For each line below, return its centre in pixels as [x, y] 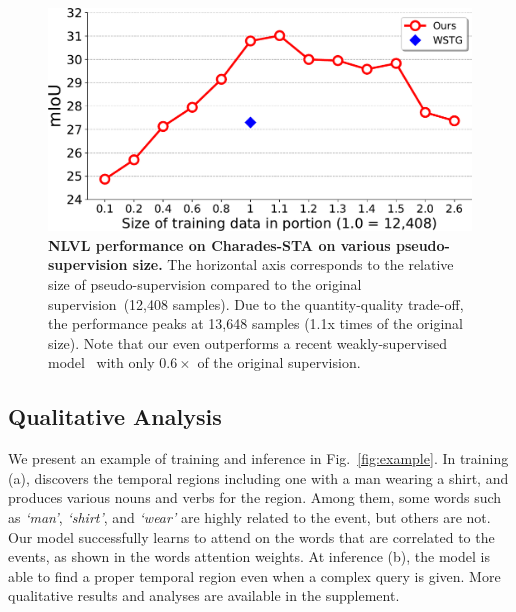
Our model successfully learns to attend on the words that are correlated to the [251, 536]
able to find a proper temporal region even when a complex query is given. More [254, 575]
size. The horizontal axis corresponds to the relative [293, 264]
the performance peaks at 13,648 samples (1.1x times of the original [255, 323]
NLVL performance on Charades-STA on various [219, 244]
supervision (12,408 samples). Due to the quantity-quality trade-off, [256, 303]
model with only [101, 362]
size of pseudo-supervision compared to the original [205, 283]
